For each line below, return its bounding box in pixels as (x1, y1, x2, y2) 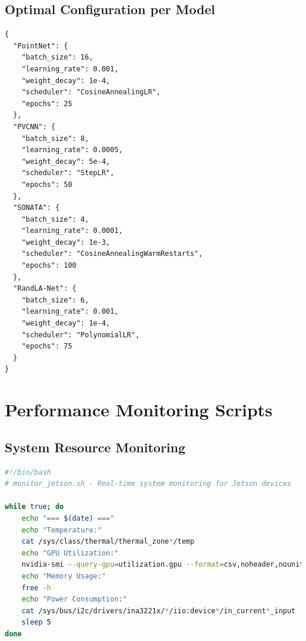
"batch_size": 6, (21, 295, 89, 304)
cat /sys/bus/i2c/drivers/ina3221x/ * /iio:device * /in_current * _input (21, 606, 296, 615)
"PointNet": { (13, 41, 68, 50)
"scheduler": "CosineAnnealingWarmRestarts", (21, 249, 203, 258)
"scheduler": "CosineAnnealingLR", (21, 88, 161, 97)
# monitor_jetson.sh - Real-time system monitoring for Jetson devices (5, 479, 291, 488)
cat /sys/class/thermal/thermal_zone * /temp (21, 537, 195, 546)
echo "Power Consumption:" (21, 595, 127, 604)
